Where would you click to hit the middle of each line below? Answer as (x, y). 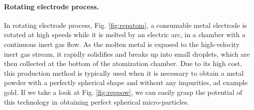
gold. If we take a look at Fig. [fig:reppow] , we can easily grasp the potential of (123, 92)
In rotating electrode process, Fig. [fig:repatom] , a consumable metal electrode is (126, 25)
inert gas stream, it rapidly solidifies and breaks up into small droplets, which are (127, 54)
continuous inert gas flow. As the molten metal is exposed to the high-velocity (122, 44)
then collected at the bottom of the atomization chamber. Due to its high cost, (123, 63)
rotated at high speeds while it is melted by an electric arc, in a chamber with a (125, 34)
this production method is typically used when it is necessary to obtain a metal (124, 73)
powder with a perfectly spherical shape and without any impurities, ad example (126, 82)
